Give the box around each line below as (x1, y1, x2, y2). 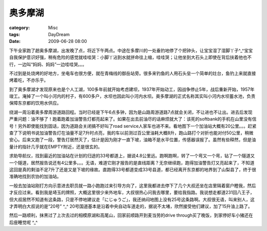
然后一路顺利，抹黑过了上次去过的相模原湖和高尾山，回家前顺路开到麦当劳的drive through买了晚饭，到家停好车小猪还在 (9, 212, 253, 218)
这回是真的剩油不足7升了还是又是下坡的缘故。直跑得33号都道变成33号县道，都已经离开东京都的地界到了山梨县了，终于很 (9, 166, 257, 172)
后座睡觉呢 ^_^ (9, 219, 38, 225)
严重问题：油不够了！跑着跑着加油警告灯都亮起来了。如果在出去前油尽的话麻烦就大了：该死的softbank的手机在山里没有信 (9, 116, 257, 122)
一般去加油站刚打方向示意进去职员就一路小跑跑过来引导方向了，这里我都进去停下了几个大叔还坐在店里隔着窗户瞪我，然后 (9, 183, 256, 189)
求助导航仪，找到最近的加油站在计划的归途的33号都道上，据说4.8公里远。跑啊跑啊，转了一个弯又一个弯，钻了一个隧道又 (9, 153, 255, 159)
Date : (9, 38, 21, 44)
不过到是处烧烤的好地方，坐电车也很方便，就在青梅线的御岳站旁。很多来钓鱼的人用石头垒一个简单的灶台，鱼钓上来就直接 (9, 70, 256, 76)
